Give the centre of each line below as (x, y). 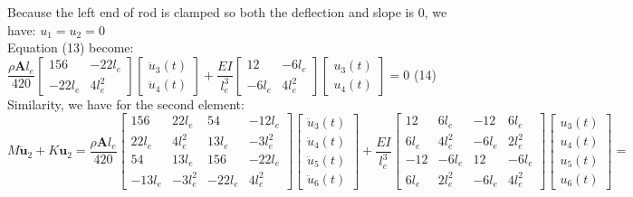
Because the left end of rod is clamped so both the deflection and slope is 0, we (227, 12)
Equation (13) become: (71, 47)
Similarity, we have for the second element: (126, 103)
